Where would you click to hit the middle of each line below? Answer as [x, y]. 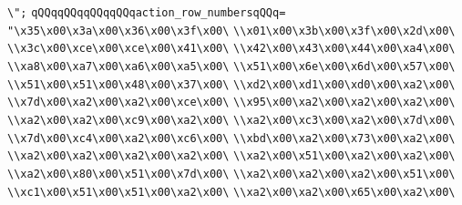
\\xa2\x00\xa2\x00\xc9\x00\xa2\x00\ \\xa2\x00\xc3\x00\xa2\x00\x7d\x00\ [231, 120]
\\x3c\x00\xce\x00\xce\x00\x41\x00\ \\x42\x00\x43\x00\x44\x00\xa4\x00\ [231, 49]
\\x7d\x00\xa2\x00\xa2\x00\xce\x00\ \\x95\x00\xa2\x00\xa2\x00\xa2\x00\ [231, 102]
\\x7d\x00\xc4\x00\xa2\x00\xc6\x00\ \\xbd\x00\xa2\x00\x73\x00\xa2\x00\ [231, 138]
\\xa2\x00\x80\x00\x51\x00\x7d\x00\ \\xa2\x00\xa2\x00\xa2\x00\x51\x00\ [231, 174]
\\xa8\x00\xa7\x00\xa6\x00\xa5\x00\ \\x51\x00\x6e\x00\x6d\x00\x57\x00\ [231, 66]
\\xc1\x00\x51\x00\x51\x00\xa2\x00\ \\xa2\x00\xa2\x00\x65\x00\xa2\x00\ [231, 192]
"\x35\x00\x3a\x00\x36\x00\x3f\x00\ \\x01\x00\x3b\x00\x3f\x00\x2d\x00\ [231, 31]
